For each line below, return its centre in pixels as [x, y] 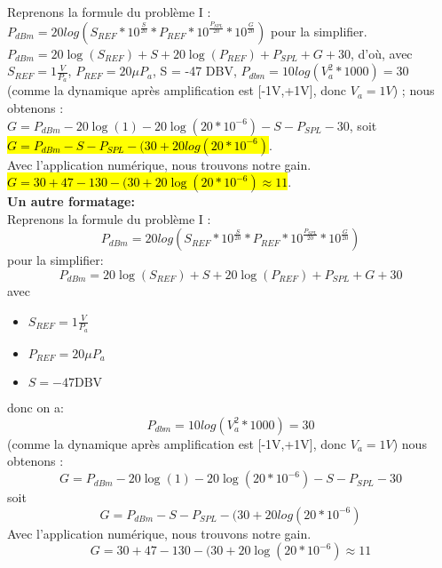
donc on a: [36, 408]
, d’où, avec [381, 53]
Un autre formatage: [71, 201]
